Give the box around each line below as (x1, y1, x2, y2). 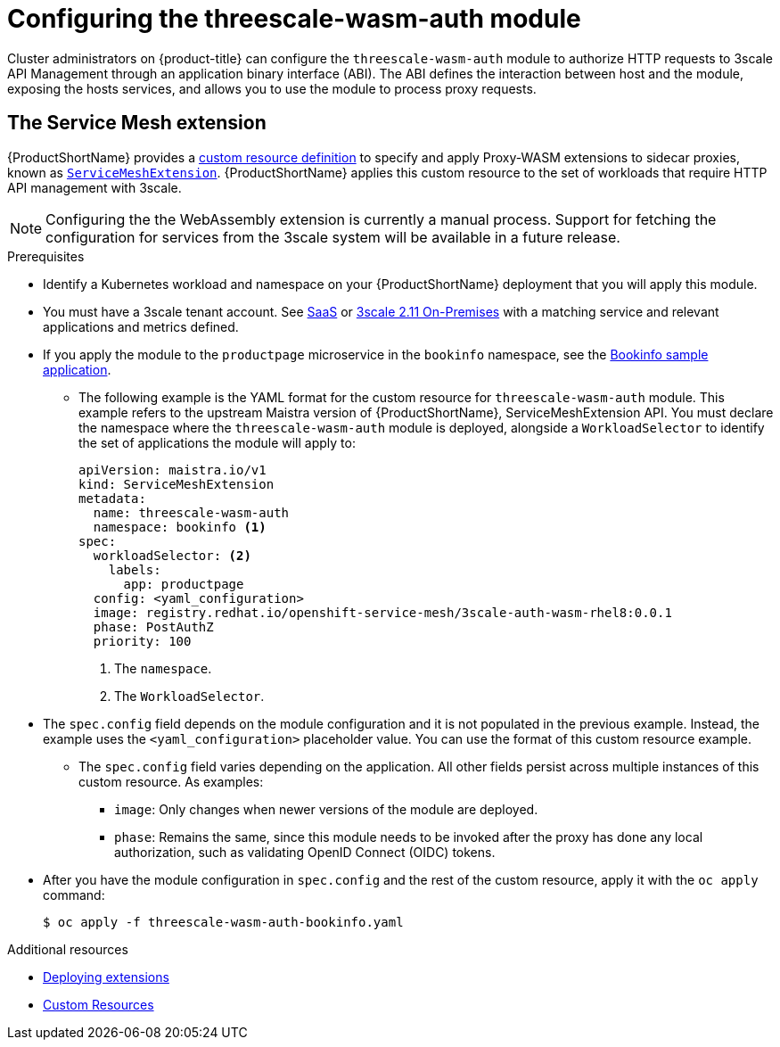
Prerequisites (7, 248, 85, 264)
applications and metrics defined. (43, 318, 239, 334)
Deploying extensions (43, 969, 169, 985)
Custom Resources (43, 996, 154, 1012)
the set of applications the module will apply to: (78, 434, 356, 450)
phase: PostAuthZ (93, 619, 214, 634)
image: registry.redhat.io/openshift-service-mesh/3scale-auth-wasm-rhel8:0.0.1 (93, 605, 672, 620)
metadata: (78, 491, 146, 506)
